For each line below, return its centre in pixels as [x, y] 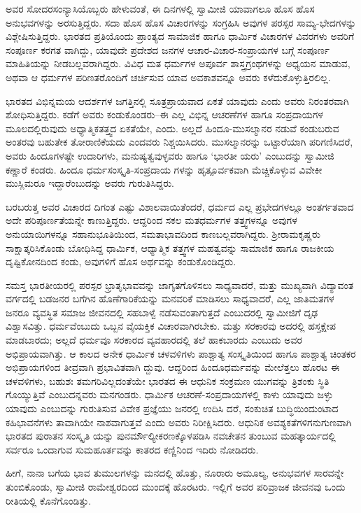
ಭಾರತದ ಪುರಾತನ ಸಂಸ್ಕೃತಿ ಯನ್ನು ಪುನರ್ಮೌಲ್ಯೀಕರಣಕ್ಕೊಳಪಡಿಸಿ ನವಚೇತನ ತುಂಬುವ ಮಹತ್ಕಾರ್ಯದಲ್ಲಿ [171, 436]
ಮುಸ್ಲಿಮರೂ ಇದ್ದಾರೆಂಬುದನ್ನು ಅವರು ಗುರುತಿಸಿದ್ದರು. [90, 183]
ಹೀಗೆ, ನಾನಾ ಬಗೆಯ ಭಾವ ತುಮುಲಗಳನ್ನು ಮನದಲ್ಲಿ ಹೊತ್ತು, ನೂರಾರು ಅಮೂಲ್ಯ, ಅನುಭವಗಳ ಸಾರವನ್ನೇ [175, 473]
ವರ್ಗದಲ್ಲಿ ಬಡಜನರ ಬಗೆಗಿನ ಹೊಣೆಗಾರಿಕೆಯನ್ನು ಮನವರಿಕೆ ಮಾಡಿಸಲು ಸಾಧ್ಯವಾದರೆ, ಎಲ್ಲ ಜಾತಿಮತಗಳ [170, 298]
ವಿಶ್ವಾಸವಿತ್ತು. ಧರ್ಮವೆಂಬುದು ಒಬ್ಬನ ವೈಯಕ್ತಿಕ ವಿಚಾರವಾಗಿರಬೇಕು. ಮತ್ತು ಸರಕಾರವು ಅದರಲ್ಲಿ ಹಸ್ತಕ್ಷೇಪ [171, 326]
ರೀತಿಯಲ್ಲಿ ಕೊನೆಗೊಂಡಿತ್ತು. [49, 500]
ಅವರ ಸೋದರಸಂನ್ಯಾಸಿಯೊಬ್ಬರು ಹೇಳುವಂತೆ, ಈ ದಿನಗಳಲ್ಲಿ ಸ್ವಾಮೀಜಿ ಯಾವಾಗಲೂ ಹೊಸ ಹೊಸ [160, 8]
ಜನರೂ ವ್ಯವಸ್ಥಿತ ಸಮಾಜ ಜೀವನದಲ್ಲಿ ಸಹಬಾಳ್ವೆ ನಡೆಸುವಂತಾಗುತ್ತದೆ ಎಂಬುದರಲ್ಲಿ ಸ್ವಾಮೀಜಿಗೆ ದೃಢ [162, 312]
